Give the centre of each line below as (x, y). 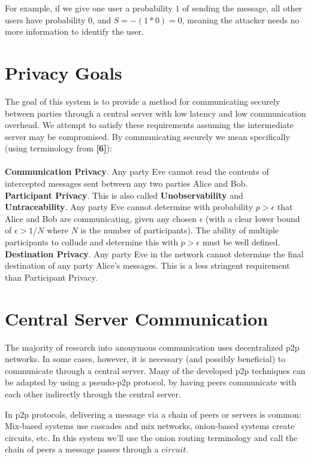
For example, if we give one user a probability (89, 8)
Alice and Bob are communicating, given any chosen (101, 218)
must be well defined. (241, 242)
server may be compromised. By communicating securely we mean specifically (147, 136)
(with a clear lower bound (253, 218)
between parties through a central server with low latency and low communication (155, 113)
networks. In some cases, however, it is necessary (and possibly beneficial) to (145, 359)
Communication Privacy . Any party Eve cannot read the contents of (137, 171)
